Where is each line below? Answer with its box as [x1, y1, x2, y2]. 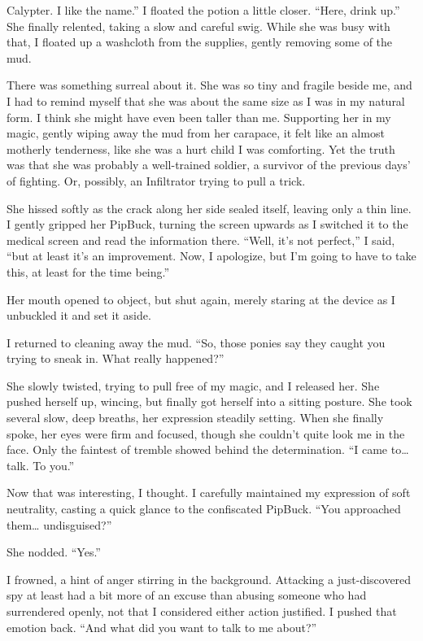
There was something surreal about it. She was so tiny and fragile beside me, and [7, 76, 412, 94]
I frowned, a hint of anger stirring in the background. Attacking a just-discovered [7, 570, 412, 587]
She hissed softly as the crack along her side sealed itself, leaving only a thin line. [7, 199, 412, 216]
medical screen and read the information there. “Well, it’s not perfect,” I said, [7, 231, 395, 248]
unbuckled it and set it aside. [7, 307, 151, 324]
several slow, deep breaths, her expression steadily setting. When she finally [7, 409, 384, 426]
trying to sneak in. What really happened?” [7, 350, 225, 367]
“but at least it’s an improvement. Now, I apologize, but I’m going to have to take [7, 247, 416, 264]
